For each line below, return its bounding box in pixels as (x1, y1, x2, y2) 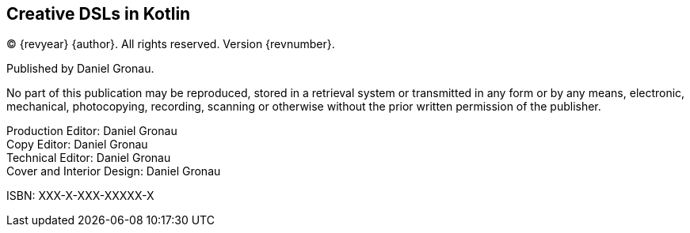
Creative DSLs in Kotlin (6, 4, 191, 24)
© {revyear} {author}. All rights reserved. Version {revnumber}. (6, 37, 335, 51)
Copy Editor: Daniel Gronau (6, 137, 148, 152)
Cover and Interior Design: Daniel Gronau (6, 164, 221, 179)
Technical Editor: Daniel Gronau (6, 151, 171, 165)
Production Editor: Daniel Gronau (6, 124, 177, 138)
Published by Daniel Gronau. (6, 62, 154, 76)
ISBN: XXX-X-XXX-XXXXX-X (6, 189, 154, 203)
